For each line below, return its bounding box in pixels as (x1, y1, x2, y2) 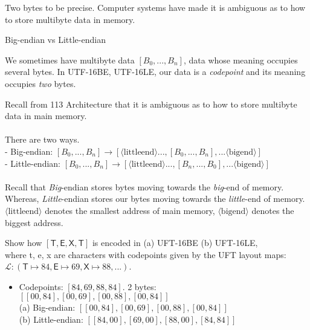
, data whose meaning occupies (183, 53, 298, 66)
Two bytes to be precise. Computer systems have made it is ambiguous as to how (5, 1, 306, 13)
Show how (5, 236, 42, 249)
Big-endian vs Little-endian (5, 33, 106, 46)
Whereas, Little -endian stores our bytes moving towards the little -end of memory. (5, 192, 305, 205)
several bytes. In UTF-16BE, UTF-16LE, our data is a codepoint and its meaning (5, 65, 306, 78)
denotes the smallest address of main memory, (45, 204, 215, 216)
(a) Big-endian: (19, 301, 76, 314)
